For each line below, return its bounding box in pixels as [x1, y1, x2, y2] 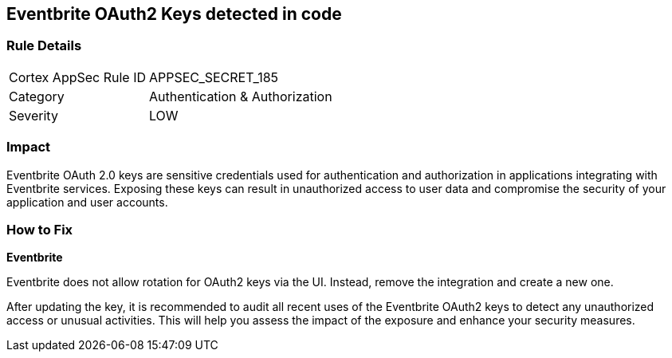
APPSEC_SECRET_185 [149, 69, 279, 85]
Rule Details [6, 37, 82, 54]
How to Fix [6, 221, 73, 238]
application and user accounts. [6, 195, 168, 209]
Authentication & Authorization [149, 88, 332, 104]
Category [9, 88, 65, 104]
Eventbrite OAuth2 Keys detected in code [6, 4, 342, 24]
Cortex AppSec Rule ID [9, 69, 147, 85]
